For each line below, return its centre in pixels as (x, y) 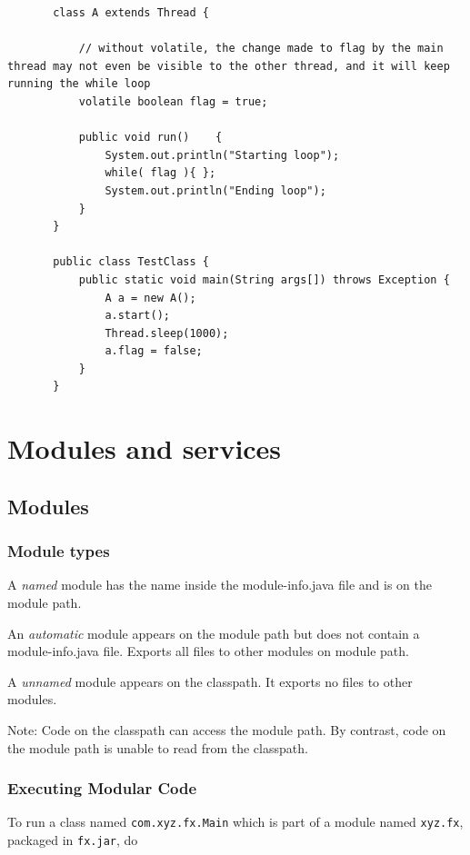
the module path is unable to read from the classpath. (158, 747)
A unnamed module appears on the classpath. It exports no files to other (210, 681)
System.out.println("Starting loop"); (222, 155)
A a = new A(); (150, 298)
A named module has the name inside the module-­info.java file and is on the (220, 585)
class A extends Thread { (131, 13)
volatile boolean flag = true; (173, 101)
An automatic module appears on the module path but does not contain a (214, 633)
